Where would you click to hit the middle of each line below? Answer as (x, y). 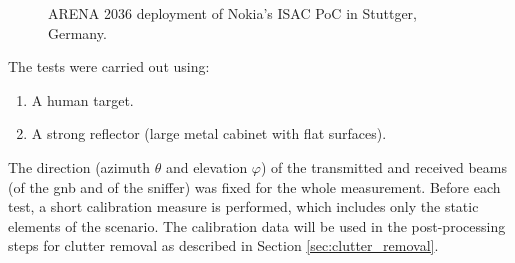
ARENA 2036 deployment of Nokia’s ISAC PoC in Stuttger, (232, 13)
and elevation (206, 166)
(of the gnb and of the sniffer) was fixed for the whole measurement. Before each (254, 186)
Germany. (77, 32)
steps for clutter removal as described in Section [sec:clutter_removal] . (223, 245)
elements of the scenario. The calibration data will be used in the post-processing (257, 225)
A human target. (82, 99)
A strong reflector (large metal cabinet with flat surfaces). (209, 133)
